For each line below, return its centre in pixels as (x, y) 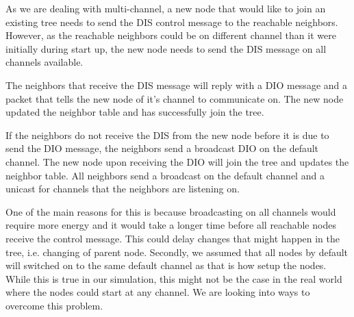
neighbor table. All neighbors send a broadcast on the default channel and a (165, 175)
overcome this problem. (54, 305)
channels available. (45, 62)
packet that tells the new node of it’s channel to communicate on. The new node (175, 98)
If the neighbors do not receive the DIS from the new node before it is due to (167, 135)
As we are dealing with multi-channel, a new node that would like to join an (166, 8)
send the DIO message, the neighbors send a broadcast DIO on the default (162, 148)
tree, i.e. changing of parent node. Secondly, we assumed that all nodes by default (177, 252)
